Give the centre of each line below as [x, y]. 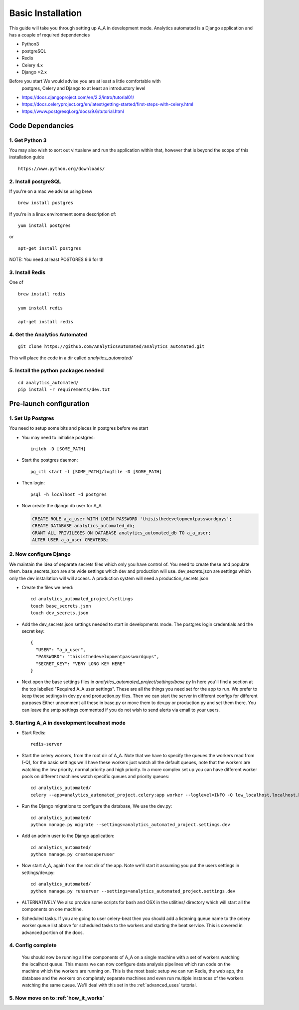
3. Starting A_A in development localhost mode [67, 723]
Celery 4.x [32, 65]
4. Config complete [33, 946]
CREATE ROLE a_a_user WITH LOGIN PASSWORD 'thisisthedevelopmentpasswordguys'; [132, 519]
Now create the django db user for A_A [62, 505]
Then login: [33, 483]
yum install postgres [44, 226]
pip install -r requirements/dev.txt [64, 390]
